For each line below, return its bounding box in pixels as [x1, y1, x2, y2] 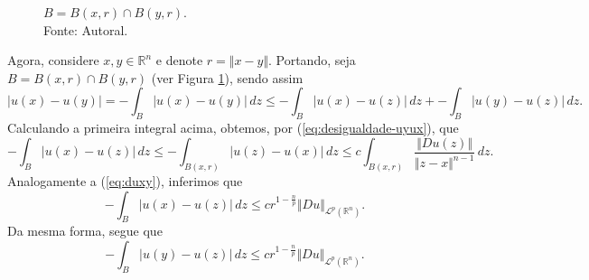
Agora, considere [7, 51, 99, 70]
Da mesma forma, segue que [7, 221, 163, 240]
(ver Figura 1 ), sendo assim [151, 68, 304, 87]
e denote [155, 51, 203, 70]
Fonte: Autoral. [43, 20, 128, 39]
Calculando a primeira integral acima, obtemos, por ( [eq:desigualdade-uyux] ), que [7, 118, 459, 137]
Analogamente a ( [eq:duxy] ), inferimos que [7, 172, 243, 191]
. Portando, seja [267, 51, 356, 70]
